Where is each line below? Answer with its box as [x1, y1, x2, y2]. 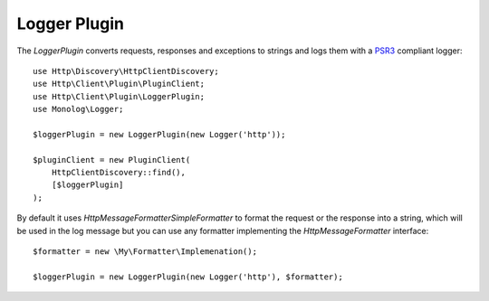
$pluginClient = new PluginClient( [33, 155, 191, 165]
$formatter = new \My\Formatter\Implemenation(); [33, 247, 258, 257]
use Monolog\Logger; [33, 104, 124, 115]
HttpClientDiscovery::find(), [51, 167, 186, 178]
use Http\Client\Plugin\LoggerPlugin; [33, 91, 206, 101]
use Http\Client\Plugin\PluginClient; [33, 79, 206, 89]
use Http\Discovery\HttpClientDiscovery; [33, 66, 219, 76]
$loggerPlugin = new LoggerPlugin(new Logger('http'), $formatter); [33, 271, 343, 282]
